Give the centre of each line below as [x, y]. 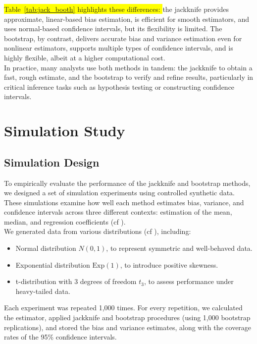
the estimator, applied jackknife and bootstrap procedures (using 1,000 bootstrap [127, 317]
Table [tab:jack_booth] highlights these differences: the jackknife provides [116, 9]
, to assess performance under [189, 281]
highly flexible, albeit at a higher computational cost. [85, 57]
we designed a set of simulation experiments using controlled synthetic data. [120, 193]
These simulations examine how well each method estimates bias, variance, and [124, 202]
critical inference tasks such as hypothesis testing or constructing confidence [119, 86]
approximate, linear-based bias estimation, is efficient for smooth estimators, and [127, 19]
